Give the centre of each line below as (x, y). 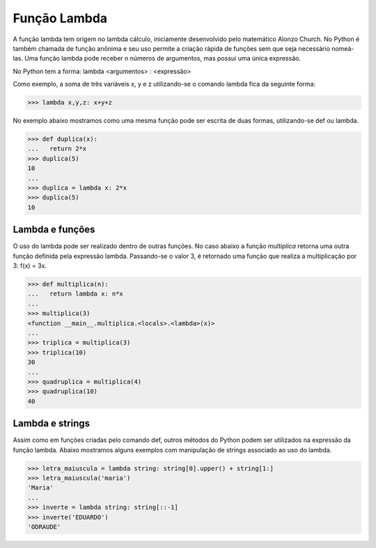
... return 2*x (57, 149)
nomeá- (343, 48)
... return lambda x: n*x (75, 294)
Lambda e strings (52, 424)
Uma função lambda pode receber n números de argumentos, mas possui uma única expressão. (163, 59)
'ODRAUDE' (44, 527)
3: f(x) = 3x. (30, 266)
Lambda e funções (54, 230)
